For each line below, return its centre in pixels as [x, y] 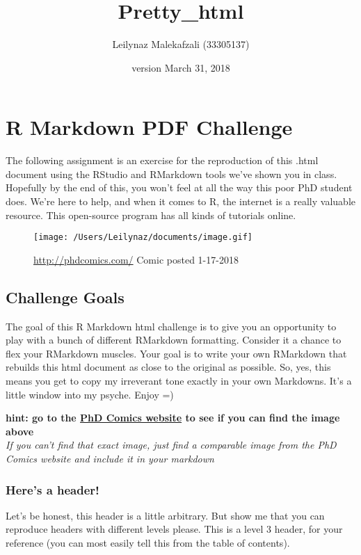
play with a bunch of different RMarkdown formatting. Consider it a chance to [174, 340]
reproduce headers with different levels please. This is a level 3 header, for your [174, 529]
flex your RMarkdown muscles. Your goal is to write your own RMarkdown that [176, 353]
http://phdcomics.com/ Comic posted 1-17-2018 [136, 259]
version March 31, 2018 [181, 67]
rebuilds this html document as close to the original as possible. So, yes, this [168, 367]
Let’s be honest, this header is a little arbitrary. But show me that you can [165, 515]
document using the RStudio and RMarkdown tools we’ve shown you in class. [171, 174]
